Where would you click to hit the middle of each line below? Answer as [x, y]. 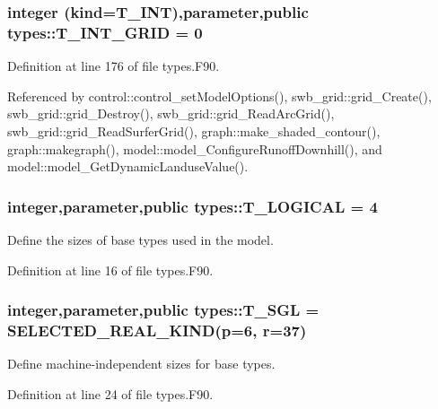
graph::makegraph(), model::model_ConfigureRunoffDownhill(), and [195, 148]
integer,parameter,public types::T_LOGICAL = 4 [193, 206]
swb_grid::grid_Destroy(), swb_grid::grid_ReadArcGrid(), [171, 113]
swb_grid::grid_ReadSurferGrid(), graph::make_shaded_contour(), [194, 131]
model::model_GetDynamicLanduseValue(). [128, 166]
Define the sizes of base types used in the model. [140, 239]
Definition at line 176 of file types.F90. [114, 66]
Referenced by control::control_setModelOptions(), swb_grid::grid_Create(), [219, 96]
